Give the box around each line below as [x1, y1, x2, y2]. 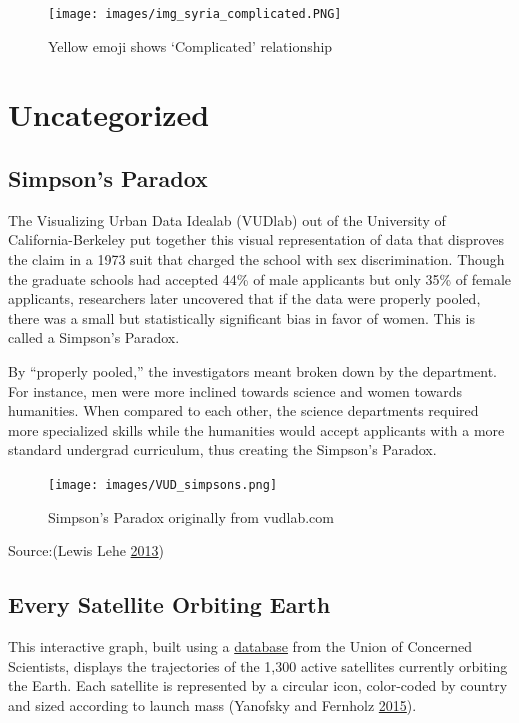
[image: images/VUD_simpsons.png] [48, 477, 278, 492]
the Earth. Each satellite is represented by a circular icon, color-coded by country [8, 675, 508, 696]
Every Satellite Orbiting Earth [8, 589, 331, 620]
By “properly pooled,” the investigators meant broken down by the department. [8, 360, 498, 381]
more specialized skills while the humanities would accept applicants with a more [8, 419, 505, 440]
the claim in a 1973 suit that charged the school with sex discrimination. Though [8, 249, 505, 270]
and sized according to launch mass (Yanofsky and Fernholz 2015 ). [8, 694, 417, 715]
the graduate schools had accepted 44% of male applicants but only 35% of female [8, 268, 512, 289]
